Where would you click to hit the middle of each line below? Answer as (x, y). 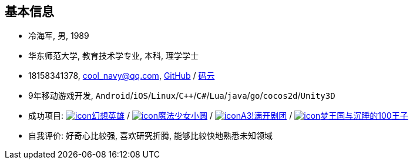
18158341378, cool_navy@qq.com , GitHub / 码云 (122, 76)
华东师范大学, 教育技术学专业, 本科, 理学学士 (113, 56)
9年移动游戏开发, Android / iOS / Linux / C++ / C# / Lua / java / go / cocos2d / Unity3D (182, 96)
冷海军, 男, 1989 (59, 36)
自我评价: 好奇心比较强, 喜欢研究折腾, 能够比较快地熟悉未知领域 (150, 136)
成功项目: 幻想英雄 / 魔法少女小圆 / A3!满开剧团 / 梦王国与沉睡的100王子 (218, 116)
